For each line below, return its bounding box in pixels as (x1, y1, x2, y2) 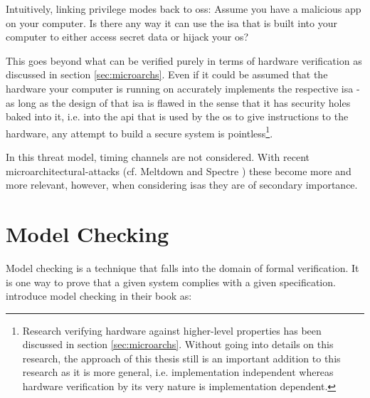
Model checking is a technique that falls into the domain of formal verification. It (6, 260, 359, 275)
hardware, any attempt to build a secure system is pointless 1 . (6, 123, 273, 140)
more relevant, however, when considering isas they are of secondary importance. (6, 177, 358, 192)
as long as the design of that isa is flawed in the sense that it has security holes (6, 95, 351, 110)
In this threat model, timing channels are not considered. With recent (6, 150, 310, 164)
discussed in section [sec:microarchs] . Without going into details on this (22, 337, 334, 352)
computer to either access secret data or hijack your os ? (6, 29, 249, 44)
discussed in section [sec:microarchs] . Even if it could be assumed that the (6, 67, 328, 82)
